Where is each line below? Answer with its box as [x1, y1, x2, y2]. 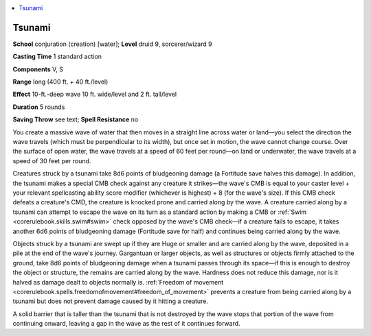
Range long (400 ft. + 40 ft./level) [12, 77, 109, 86]
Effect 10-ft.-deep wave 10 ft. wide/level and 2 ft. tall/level [12, 90, 177, 99]
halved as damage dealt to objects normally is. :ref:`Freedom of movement [12, 278, 224, 286]
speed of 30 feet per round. [12, 156, 91, 165]
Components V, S [12, 65, 63, 73]
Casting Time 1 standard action [12, 52, 102, 61]
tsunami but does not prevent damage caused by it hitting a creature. [12, 297, 209, 305]
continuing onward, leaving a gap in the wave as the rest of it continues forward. [12, 320, 240, 328]
